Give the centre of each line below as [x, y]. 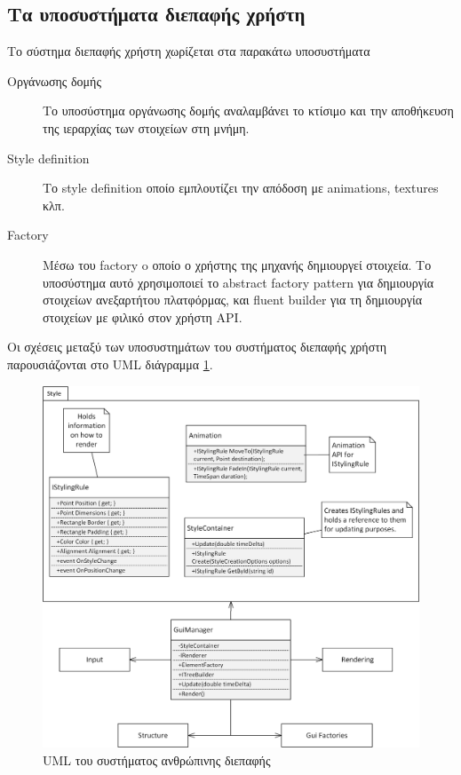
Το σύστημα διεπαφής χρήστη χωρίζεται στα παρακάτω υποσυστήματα [189, 51]
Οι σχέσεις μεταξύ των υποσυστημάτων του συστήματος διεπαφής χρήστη [197, 347]
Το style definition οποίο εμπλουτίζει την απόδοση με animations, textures [241, 188]
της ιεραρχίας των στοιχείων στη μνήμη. [146, 127]
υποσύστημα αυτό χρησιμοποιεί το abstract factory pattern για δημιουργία [238, 282]
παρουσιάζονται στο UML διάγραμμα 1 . [110, 364]
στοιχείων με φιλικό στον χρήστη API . [143, 316]
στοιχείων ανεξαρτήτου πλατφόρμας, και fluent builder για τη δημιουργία [233, 300]
